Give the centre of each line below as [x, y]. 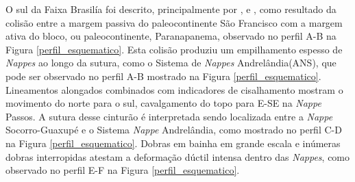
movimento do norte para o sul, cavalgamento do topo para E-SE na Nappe [163, 103]
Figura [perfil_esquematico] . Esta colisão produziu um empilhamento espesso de [174, 49]
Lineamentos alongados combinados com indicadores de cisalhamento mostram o [174, 89]
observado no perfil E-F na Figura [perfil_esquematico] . [123, 170]
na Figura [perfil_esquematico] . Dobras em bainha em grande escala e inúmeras [173, 143]
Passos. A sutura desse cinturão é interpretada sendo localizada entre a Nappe [169, 116]
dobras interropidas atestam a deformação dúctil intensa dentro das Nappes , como [178, 156]
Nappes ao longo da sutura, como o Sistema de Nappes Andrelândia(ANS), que [171, 63]
